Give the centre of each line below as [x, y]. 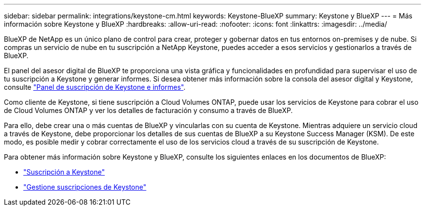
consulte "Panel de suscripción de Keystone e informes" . [95, 87]
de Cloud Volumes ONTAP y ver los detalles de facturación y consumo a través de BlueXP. [148, 110]
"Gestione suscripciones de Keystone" [85, 187]
